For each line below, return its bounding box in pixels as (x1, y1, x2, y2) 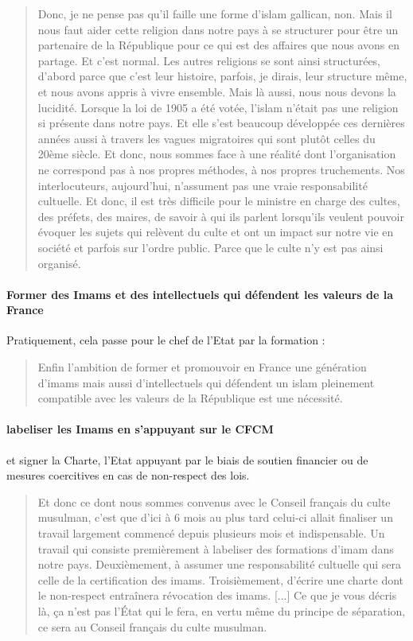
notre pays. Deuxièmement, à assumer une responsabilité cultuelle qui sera (37, 556, 401, 573)
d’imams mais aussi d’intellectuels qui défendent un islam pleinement (37, 374, 375, 390)
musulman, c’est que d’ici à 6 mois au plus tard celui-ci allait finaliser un (37, 509, 393, 526)
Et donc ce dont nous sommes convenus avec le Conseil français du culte (37, 493, 391, 510)
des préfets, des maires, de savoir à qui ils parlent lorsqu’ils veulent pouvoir (37, 208, 404, 224)
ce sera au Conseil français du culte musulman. (37, 618, 267, 635)
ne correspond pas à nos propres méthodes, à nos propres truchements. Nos (37, 161, 405, 177)
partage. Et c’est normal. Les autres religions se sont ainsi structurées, (37, 52, 381, 68)
